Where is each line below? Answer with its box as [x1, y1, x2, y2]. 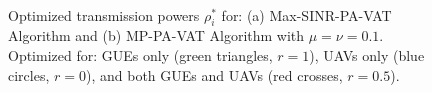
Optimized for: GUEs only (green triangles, [8, 44, 273, 65]
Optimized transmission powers [8, 4, 200, 25]
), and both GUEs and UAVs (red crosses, [85, 64, 343, 85]
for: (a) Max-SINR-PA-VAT [221, 4, 392, 25]
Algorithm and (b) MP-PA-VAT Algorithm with [8, 25, 305, 46]
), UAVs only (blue [309, 44, 425, 65]
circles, [8, 64, 50, 85]
